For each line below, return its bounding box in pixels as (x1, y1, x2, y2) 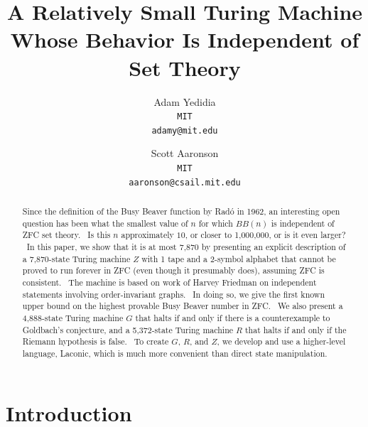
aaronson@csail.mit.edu (129, 177, 241, 188)
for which (198, 217, 233, 229)
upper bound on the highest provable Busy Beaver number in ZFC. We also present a (22, 300, 343, 312)
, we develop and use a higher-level (217, 335, 346, 347)
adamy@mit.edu (151, 125, 218, 136)
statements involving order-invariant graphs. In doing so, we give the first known (22, 288, 325, 300)
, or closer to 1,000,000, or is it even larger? (185, 229, 346, 241)
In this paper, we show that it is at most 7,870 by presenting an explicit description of (26, 241, 346, 253)
